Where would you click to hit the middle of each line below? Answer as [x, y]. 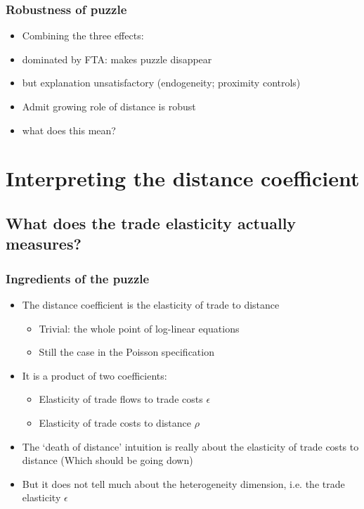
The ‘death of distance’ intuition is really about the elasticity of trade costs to [190, 446]
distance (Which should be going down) [108, 460]
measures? [44, 244]
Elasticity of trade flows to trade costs [121, 399]
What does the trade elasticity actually [151, 223]
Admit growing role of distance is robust [109, 106]
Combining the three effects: [83, 36]
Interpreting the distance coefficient [183, 178]
